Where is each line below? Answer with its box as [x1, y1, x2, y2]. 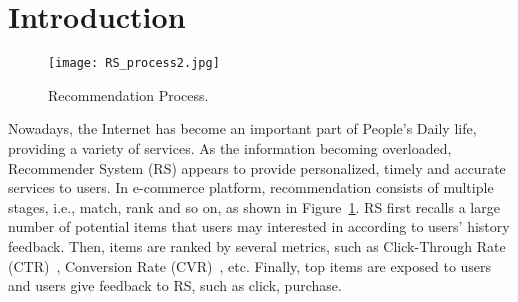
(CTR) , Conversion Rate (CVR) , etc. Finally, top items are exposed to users [8, 255, 492, 276]
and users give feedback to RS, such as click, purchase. [8, 275, 342, 296]
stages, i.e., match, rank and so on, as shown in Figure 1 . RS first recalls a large [8, 196, 500, 217]
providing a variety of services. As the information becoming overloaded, [8, 137, 452, 158]
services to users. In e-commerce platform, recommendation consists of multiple [8, 177, 494, 198]
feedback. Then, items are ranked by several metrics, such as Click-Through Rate [8, 235, 506, 256]
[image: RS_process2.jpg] [48, 56, 220, 71]
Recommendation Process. [48, 84, 209, 105]
